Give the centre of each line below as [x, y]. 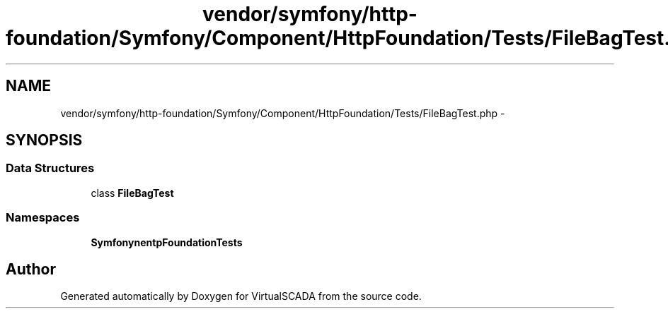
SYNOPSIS [44, 140]
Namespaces [43, 218]
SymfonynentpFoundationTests [167, 242]
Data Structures [50, 168]
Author [31, 269]
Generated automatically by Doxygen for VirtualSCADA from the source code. [241, 296]
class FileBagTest [132, 193]
